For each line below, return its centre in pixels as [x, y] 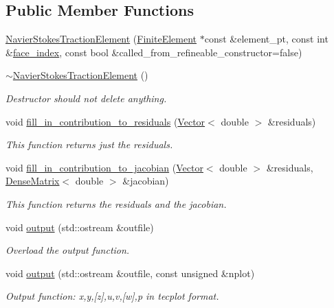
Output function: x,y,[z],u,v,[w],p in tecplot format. [112, 296]
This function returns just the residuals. [89, 144]
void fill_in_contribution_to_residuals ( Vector [105, 121]
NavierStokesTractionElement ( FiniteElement [101, 39]
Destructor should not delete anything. [86, 98]
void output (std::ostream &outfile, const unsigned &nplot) [130, 273]
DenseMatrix [33, 181]
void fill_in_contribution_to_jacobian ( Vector [104, 167]
